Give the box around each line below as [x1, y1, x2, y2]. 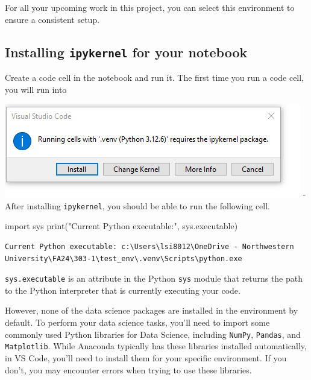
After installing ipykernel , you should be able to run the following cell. [5, 199, 270, 212]
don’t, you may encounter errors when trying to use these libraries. [5, 363, 252, 376]
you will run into [5, 83, 67, 95]
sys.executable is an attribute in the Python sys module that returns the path [5, 272, 303, 285]
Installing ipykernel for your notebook [5, 42, 248, 61]
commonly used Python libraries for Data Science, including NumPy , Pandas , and [5, 328, 301, 340]
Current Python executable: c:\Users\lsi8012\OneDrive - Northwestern [5, 242, 294, 251]
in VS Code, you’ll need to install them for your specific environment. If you [5, 351, 287, 364]
